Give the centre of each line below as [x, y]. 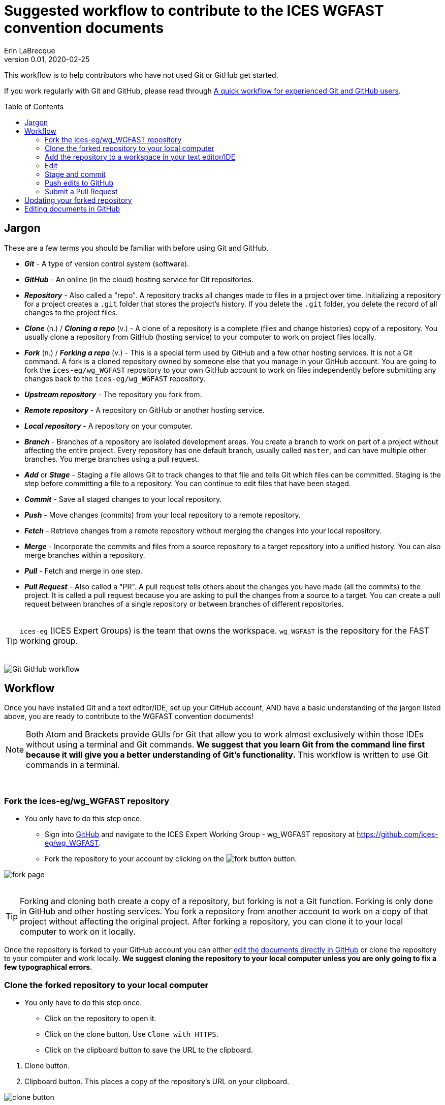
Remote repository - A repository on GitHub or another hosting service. [145, 410]
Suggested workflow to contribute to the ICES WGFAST [194, 11]
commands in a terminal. [73, 765]
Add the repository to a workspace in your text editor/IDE [140, 157]
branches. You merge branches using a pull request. [112, 459]
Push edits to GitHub [79, 183]
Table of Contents [34, 106]
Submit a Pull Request [81, 191]
